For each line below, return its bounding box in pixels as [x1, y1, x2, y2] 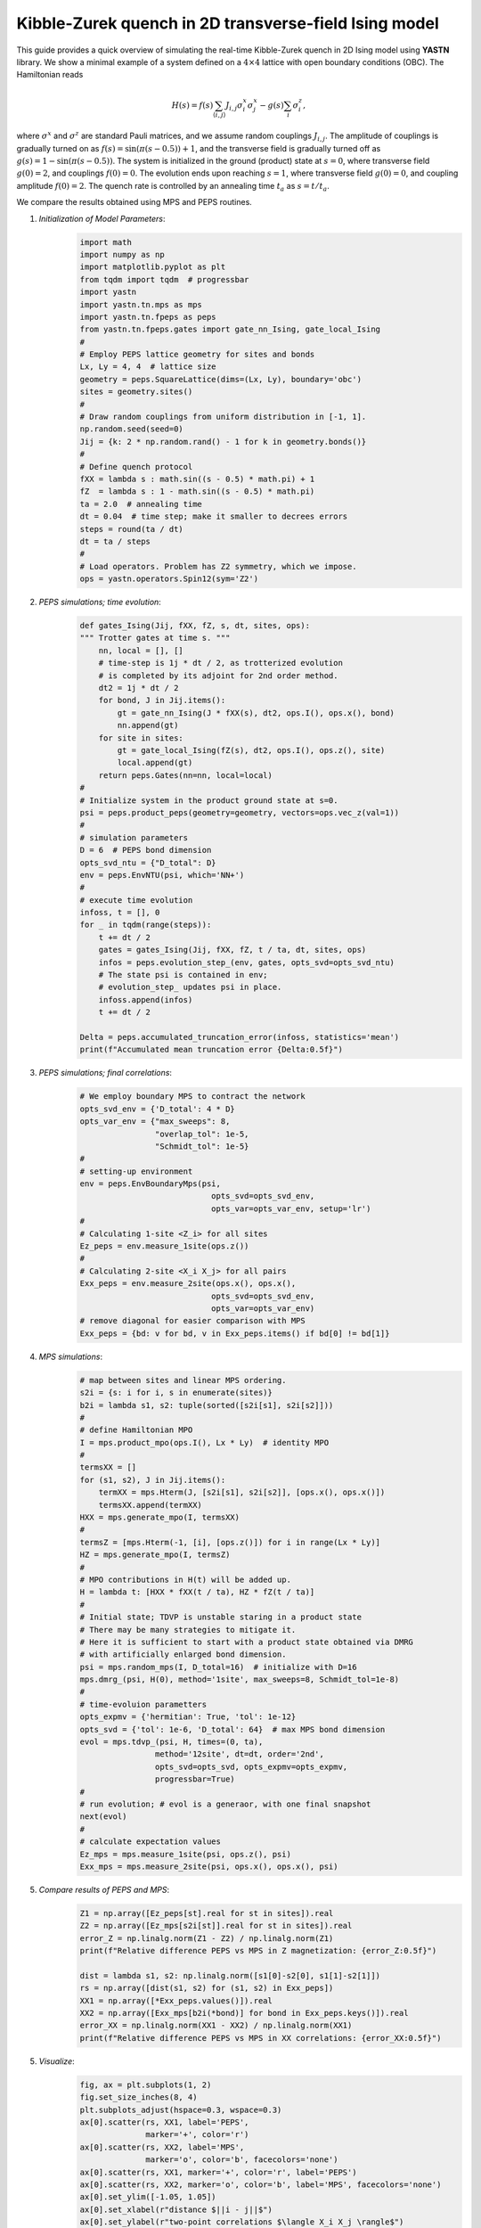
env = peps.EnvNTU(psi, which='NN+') [79, 870, 245, 880]
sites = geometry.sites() [79, 387, 193, 397]
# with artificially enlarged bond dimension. [79, 1650, 287, 1659]
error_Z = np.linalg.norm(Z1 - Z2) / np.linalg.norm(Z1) [79, 1933, 334, 1943]
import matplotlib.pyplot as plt [79, 262, 226, 272]
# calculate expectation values [79, 1837, 222, 1847]
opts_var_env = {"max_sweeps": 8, [79, 1117, 231, 1126]
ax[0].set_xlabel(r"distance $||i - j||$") [79, 2204, 273, 2215]
